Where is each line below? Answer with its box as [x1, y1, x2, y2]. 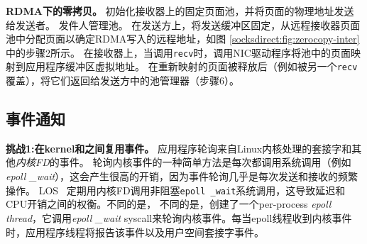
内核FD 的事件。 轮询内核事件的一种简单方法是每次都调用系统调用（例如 [16, 155, 351, 170]
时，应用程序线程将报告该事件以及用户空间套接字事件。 [6, 224, 264, 239]
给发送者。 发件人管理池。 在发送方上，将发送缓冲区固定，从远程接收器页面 [6, 17, 361, 32]
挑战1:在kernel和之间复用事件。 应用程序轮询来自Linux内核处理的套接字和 [6, 140, 352, 155]
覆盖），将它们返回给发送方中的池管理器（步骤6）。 [6, 73, 239, 88]
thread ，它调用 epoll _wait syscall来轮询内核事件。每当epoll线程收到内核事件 [6, 210, 352, 225]
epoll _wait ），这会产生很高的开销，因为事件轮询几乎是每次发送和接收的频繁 [6, 169, 358, 184]
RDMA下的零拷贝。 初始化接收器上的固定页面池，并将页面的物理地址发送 [6, 4, 354, 18]
